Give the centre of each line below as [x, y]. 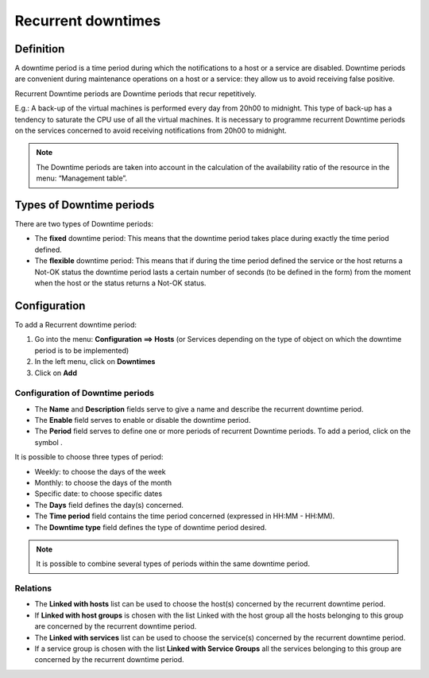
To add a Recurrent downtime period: [76, 324]
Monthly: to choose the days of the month [103, 482]
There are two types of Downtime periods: [84, 224]
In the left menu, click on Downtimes [95, 362]
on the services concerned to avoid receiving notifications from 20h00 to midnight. [151, 130]
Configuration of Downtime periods [85, 393]
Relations [33, 588]
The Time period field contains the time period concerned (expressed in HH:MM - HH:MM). [185, 516]
